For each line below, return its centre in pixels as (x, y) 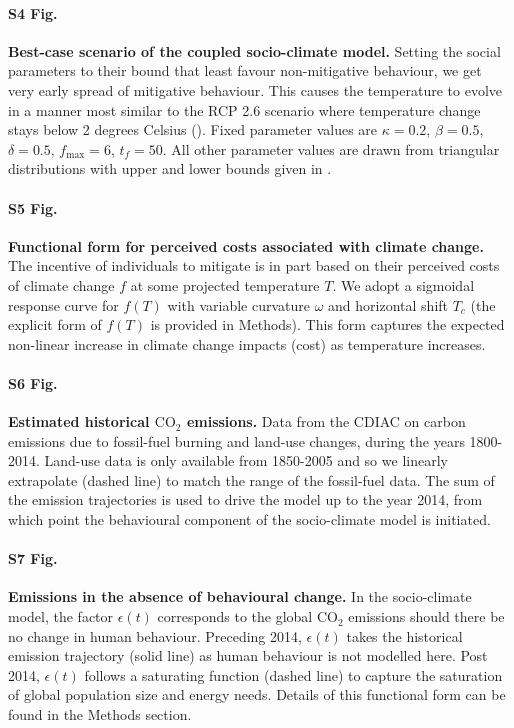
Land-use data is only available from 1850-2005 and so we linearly (246, 460)
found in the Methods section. (100, 714)
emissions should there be (426, 616)
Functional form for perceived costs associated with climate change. (246, 245)
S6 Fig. (33, 382)
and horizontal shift (388, 304)
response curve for (63, 304)
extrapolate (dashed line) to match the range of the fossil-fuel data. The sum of (251, 479)
